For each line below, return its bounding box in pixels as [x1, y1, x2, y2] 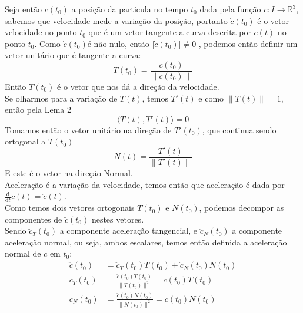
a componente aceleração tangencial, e [59, 224, 198, 237]
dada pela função [199, 3, 261, 15]
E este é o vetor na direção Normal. [5, 167, 133, 179]
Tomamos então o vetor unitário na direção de [5, 123, 172, 136]
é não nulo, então [87, 37, 149, 49]
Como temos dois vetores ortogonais [5, 201, 135, 214]
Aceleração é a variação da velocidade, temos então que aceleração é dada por [5, 178, 285, 190]
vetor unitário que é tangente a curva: [5, 49, 141, 61]
